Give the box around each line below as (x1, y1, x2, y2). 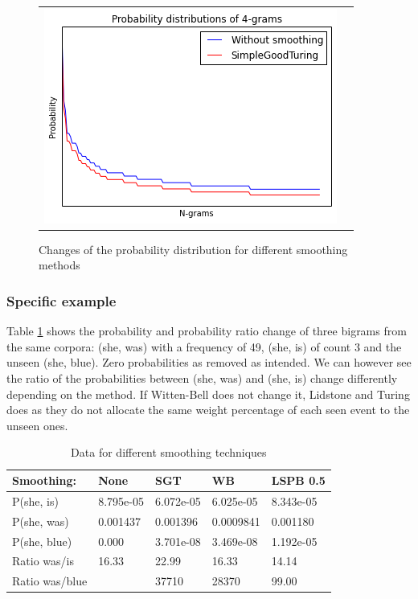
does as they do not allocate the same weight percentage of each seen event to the (6, 401, 410, 418)
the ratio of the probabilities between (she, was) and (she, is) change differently (6, 370, 398, 387)
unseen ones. (6, 416, 68, 433)
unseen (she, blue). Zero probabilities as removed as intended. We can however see (6, 354, 412, 371)
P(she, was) (12, 512, 69, 529)
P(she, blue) (12, 532, 72, 549)
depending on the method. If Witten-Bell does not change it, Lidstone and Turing (6, 385, 410, 402)
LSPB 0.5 (271, 472, 326, 488)
